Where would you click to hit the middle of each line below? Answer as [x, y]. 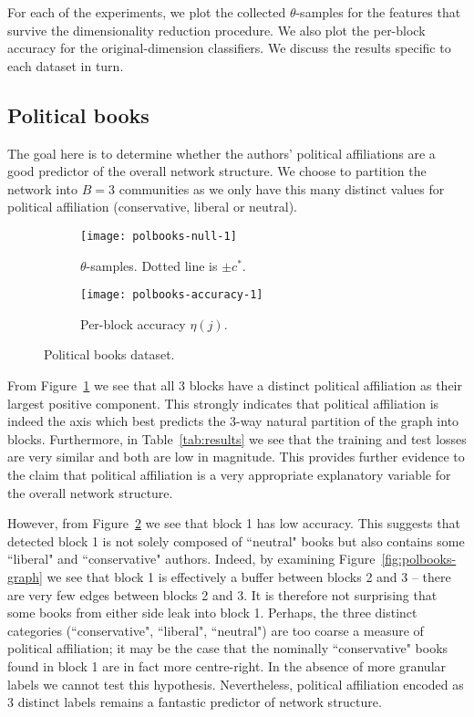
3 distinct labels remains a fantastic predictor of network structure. [195, 702]
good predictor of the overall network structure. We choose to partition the [217, 171]
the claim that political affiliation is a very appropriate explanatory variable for [229, 475]
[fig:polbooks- [419, 559]
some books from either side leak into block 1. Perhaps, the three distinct [212, 613]
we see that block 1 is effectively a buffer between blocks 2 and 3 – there [249, 576]
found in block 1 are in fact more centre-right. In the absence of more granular [227, 665]
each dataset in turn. [66, 65]
